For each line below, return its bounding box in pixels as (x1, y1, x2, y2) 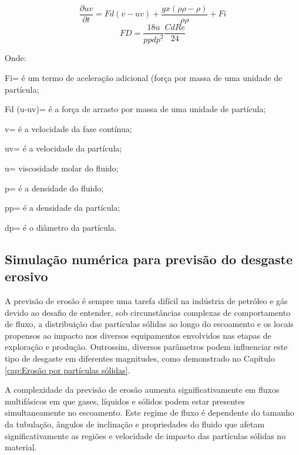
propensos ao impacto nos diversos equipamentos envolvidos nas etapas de (5, 329, 271, 341)
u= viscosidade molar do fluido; (5, 162, 119, 174)
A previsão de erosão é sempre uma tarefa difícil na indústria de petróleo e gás (5, 295, 288, 306)
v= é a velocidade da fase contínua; (5, 122, 132, 134)
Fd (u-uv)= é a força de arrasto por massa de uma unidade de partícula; (5, 103, 266, 115)
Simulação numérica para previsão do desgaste (5, 250, 293, 268)
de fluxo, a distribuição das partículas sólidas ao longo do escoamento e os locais (5, 318, 294, 330)
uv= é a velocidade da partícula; (5, 142, 122, 154)
